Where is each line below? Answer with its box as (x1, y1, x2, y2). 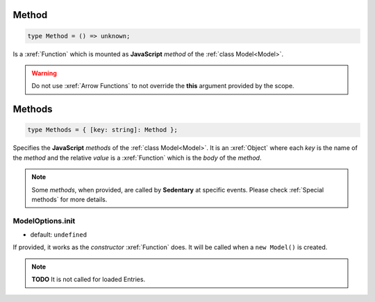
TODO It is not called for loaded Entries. (31, 275, 146, 284)
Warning (31, 69, 57, 77)
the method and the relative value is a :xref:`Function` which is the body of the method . (12, 153, 262, 162)
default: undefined (30, 230, 87, 239)
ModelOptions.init (12, 216, 76, 226)
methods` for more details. (31, 195, 108, 203)
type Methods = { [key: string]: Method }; (27, 126, 178, 134)
